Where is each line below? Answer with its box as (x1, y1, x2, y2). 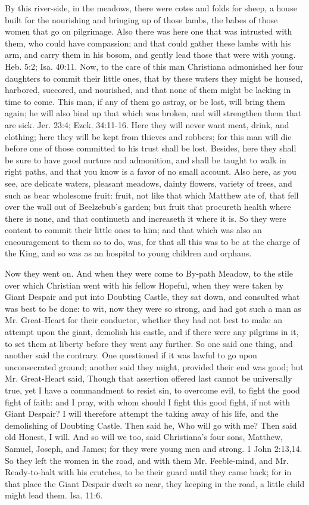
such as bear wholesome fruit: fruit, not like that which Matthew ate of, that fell (5, 188, 299, 201)
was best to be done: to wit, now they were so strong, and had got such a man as (5, 302, 301, 314)
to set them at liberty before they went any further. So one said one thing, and (5, 337, 293, 349)
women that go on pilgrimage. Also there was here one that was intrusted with (5, 25, 292, 38)
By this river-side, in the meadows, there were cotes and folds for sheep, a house (5, 2, 297, 14)
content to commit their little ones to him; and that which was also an (5, 224, 262, 236)
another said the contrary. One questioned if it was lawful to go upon (5, 349, 257, 361)
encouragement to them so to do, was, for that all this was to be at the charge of (5, 235, 300, 247)
